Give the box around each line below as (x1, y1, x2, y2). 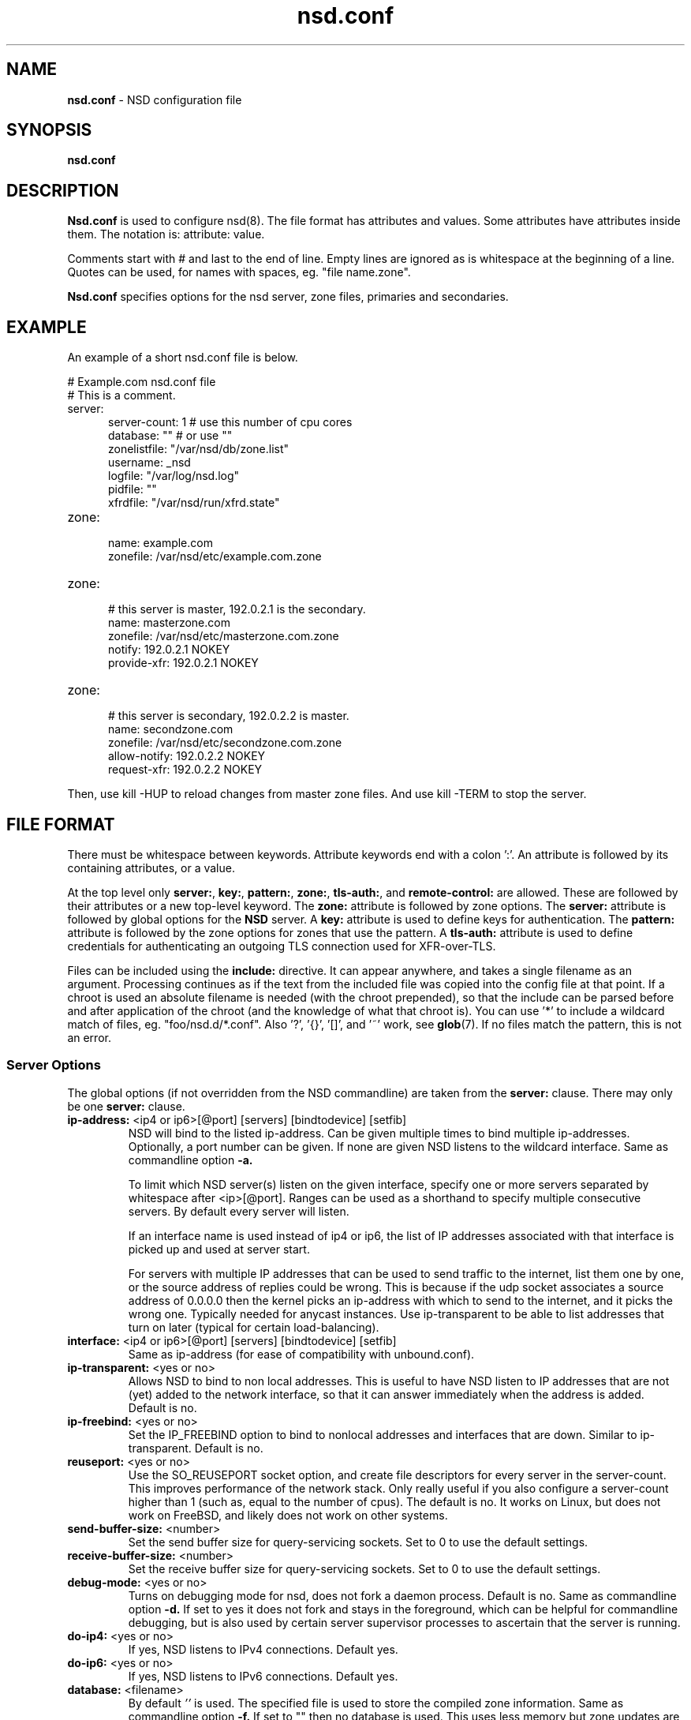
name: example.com (108, 536, 213, 550)
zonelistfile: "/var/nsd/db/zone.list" (108, 442, 289, 456)
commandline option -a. (128, 1152, 253, 1167)
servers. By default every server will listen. (128, 1204, 349, 1218)
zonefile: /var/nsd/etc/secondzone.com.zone (108, 736, 342, 750)
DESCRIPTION (6, 180, 119, 200)
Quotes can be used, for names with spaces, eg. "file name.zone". (67, 265, 411, 279)
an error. (67, 1030, 111, 1044)
